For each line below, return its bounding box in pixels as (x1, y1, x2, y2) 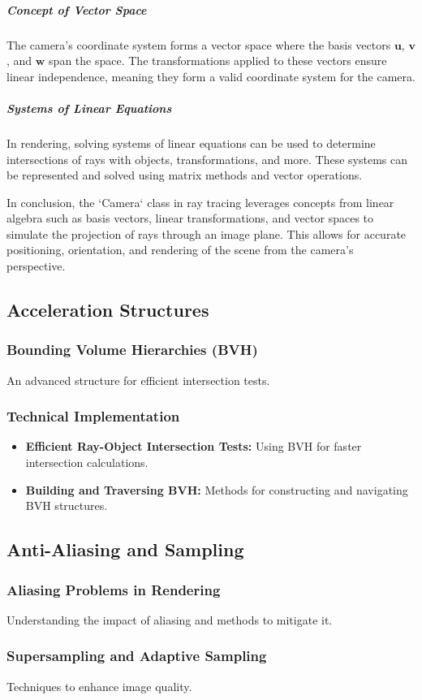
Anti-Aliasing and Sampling (6, 537, 244, 562)
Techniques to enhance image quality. (6, 677, 192, 694)
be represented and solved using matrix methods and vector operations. (6, 166, 363, 184)
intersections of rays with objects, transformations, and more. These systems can (6, 150, 408, 167)
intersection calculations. (25, 454, 149, 471)
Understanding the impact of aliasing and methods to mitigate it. (6, 611, 333, 628)
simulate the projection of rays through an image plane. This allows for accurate (6, 225, 407, 242)
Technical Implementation (6, 406, 180, 426)
